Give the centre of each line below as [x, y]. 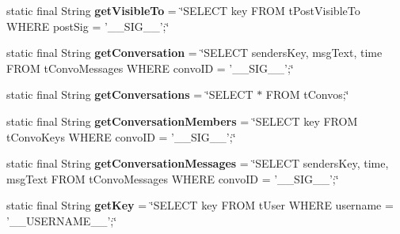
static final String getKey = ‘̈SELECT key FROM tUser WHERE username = [200, 205]
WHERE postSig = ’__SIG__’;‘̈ [88, 26]
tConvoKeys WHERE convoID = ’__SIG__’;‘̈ [121, 136]
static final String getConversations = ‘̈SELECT [130, 94]
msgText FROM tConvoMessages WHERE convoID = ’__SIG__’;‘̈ [173, 178]
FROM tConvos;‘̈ [307, 94]
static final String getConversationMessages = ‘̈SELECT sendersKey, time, [198, 163]
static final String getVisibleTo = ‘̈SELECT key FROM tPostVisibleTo [183, 10]
